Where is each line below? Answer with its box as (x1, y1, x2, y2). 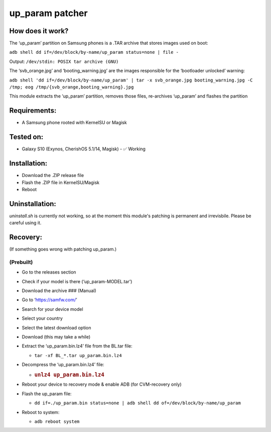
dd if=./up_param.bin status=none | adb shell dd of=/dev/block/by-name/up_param (34, 400, 241, 406)
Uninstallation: (9, 199, 56, 208)
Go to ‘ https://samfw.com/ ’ (22, 297, 77, 303)
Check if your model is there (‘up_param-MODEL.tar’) (22, 278, 132, 284)
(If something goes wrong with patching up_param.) (9, 246, 117, 252)
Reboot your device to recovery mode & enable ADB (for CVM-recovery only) (22, 381, 182, 387)
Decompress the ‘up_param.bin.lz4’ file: (22, 362, 104, 368)
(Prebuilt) (9, 258, 33, 266)
